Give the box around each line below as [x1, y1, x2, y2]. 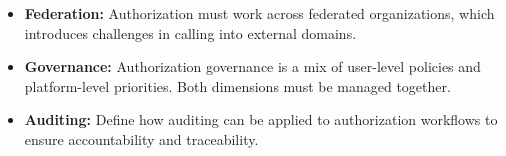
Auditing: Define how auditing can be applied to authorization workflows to [24, 109, 498, 130]
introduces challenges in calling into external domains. [24, 22, 357, 43]
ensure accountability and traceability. [24, 128, 259, 149]
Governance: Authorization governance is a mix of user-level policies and [24, 56, 481, 77]
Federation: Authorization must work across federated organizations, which [24, 3, 495, 23]
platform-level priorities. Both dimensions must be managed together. [24, 75, 451, 96]
